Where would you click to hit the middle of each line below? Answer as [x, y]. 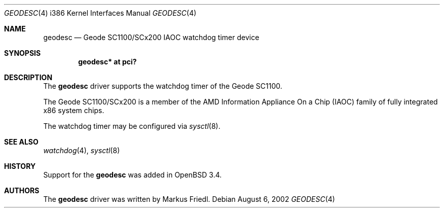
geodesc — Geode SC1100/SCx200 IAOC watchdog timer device [151, 37]
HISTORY [20, 166]
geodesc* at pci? [107, 62]
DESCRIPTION [28, 77]
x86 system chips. [74, 110]
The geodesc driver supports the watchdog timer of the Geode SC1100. [163, 86]
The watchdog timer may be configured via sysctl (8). [132, 126]
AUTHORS [22, 190]
